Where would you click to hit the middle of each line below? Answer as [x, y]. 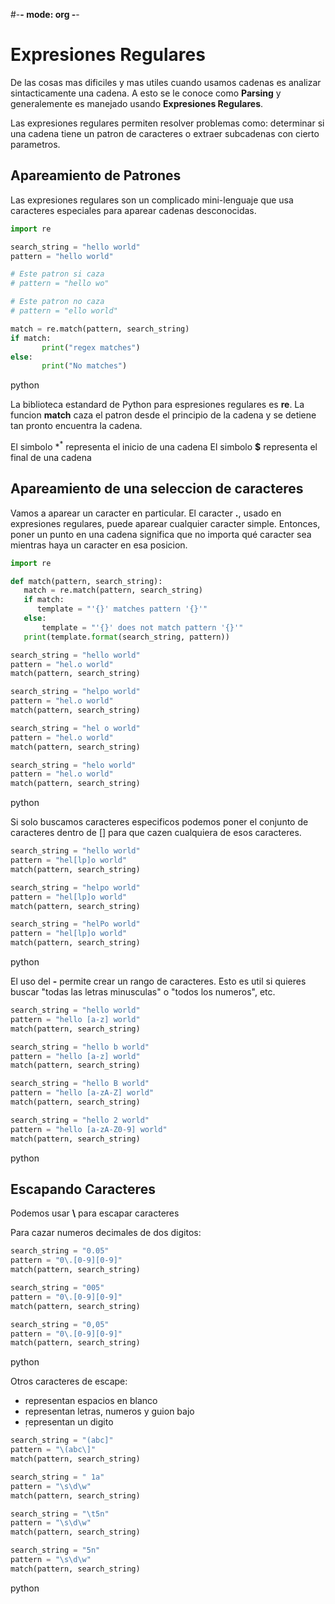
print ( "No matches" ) [84, 366]
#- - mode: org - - [45, 14]
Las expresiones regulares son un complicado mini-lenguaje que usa [152, 200]
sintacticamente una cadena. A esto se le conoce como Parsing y [146, 93]
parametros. [35, 144]
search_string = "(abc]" [62, 1440]
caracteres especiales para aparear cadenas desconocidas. [133, 210]
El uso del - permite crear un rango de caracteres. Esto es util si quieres [158, 981]
